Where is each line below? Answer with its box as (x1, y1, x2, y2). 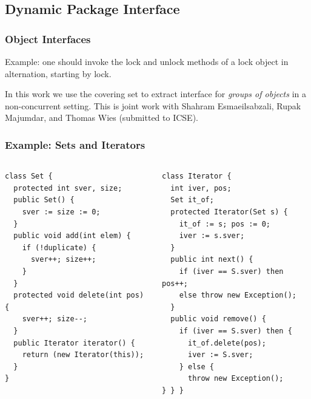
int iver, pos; (170, 183, 232, 193)
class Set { (5, 172, 53, 181)
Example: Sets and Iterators (5, 137, 145, 152)
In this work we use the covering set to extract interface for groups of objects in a (5, 87, 306, 100)
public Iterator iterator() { (13, 338, 135, 347)
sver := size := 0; (22, 207, 101, 216)
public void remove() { (170, 315, 266, 324)
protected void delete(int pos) (13, 291, 144, 300)
